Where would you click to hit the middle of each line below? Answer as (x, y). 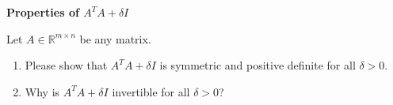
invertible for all (151, 91)
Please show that (66, 65)
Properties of (43, 12)
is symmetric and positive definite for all (258, 65)
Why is (42, 91)
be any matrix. (115, 38)
